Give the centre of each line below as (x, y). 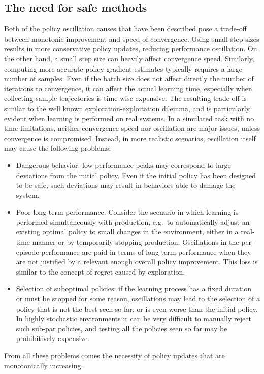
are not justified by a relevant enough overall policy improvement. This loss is (137, 262)
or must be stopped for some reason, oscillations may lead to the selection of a (138, 299)
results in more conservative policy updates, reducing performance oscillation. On (131, 48)
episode (27, 251)
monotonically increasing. (44, 365)
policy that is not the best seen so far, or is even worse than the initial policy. (137, 308)
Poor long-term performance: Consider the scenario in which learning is (127, 212)
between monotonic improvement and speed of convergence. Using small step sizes (132, 38)
